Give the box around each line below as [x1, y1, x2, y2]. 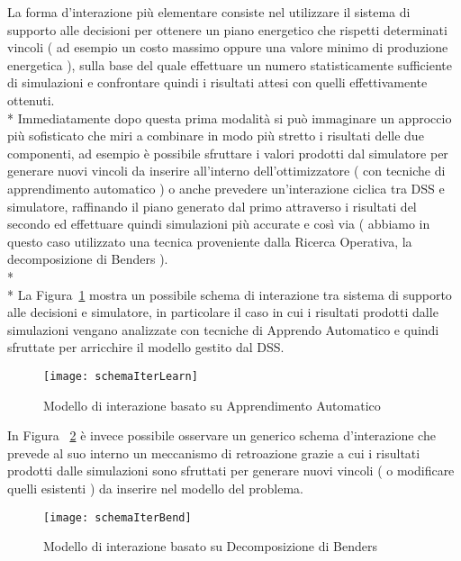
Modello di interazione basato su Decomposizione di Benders [43, 537, 377, 556]
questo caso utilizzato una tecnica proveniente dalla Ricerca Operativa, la [7, 231, 412, 250]
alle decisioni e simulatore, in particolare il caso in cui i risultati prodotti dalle [7, 303, 438, 321]
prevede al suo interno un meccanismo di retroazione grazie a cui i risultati [7, 443, 420, 462]
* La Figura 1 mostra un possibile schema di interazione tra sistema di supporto [7, 285, 452, 303]
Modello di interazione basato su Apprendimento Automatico [43, 395, 381, 414]
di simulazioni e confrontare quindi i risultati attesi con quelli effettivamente [7, 73, 428, 92]
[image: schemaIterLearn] [43, 369, 198, 383]
